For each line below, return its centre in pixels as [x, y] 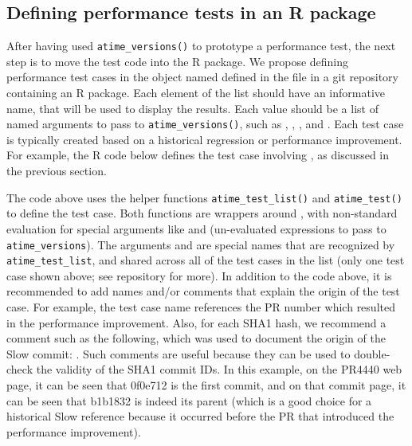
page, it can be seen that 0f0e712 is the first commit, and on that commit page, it [206, 384]
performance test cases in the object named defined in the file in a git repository [203, 77]
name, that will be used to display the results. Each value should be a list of [192, 108]
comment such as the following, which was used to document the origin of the [196, 338]
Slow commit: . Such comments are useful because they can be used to [179, 353]
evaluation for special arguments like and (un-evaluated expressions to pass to [196, 228]
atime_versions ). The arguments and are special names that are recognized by [201, 244]
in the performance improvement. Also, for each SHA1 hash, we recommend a [196, 322]
